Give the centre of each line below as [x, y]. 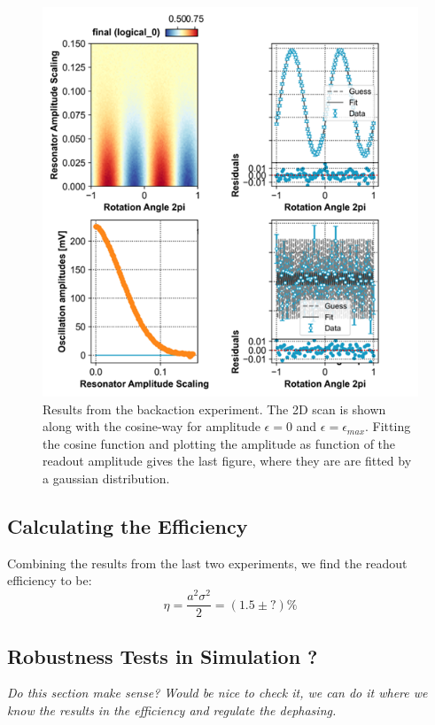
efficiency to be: [50, 580]
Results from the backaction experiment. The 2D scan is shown [214, 409]
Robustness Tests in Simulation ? [163, 656]
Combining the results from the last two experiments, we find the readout [207, 563]
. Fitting [388, 426]
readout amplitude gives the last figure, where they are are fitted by [227, 461]
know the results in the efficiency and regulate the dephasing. [172, 710]
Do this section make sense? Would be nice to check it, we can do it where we [217, 693]
